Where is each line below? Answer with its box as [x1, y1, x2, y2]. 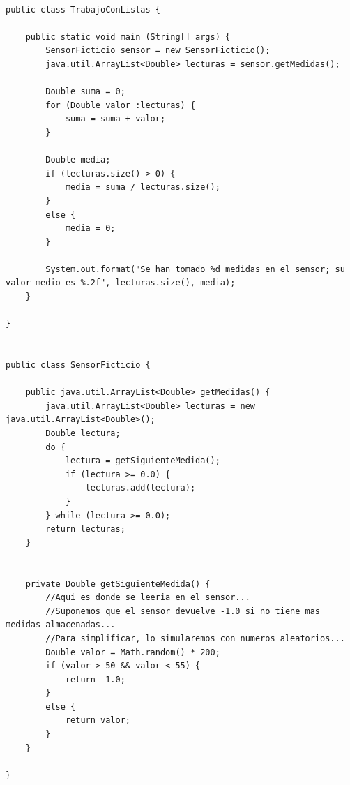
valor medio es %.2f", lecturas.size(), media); [6, 278, 236, 288]
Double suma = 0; [45, 87, 125, 97]
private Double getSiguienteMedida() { [25, 578, 211, 589]
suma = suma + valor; [65, 114, 166, 124]
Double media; [45, 155, 111, 165]
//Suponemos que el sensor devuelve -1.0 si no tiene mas [45, 606, 321, 616]
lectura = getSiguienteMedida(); [65, 456, 220, 466]
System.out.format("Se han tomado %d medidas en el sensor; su [45, 264, 345, 274]
